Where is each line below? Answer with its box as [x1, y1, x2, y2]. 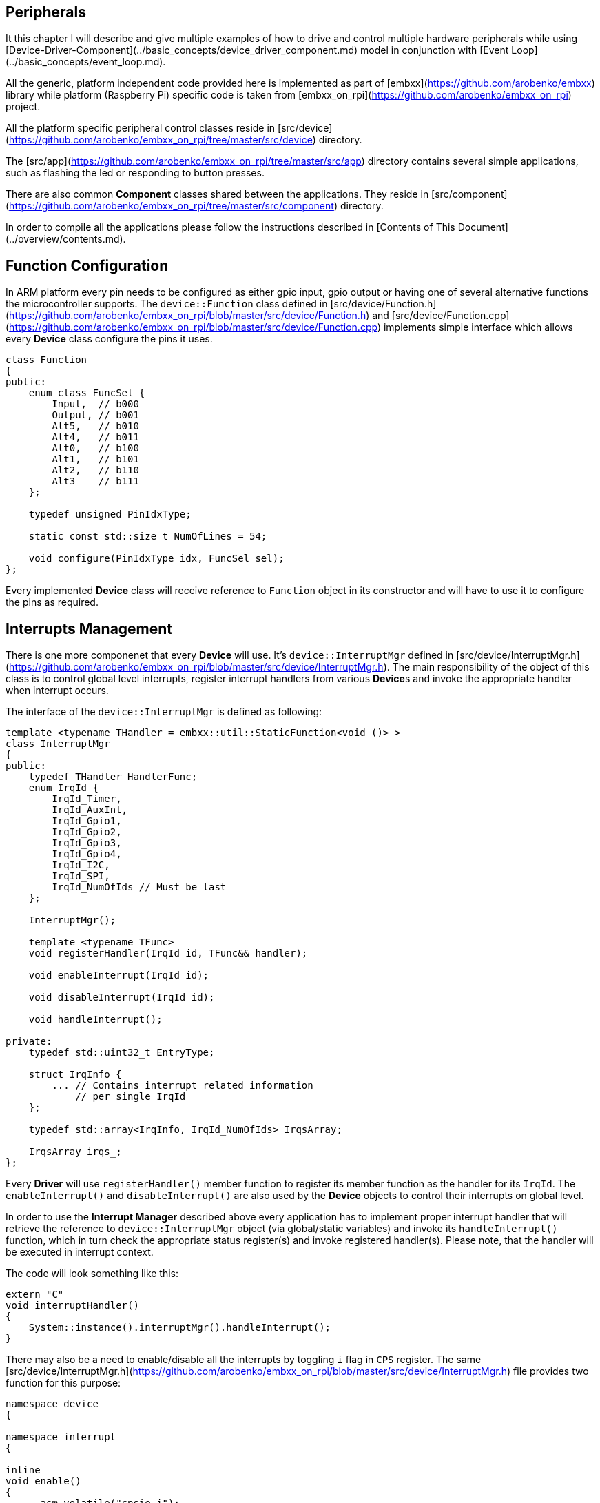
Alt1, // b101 [52, 453, 139, 465]
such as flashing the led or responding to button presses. [6, 167, 265, 179]
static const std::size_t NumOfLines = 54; [28, 531, 267, 542]
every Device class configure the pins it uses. [6, 333, 213, 345]
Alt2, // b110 [52, 464, 139, 476]
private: [6, 1036, 52, 1047]
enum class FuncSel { [28, 387, 145, 399]
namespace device [6, 1398, 99, 1410]
